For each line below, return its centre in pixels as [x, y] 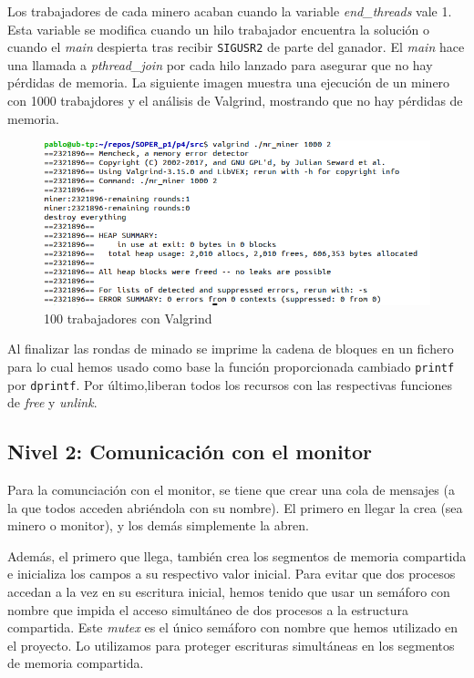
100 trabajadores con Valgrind [128, 318]
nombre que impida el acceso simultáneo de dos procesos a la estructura [208, 609]
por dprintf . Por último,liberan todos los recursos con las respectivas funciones [230, 384]
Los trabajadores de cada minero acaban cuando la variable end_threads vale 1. [230, 11]
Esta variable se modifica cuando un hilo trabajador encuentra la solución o [219, 29]
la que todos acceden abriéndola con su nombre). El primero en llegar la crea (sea [235, 507]
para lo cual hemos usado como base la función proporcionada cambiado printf [231, 366]
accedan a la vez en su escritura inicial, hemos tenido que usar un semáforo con [229, 591]
